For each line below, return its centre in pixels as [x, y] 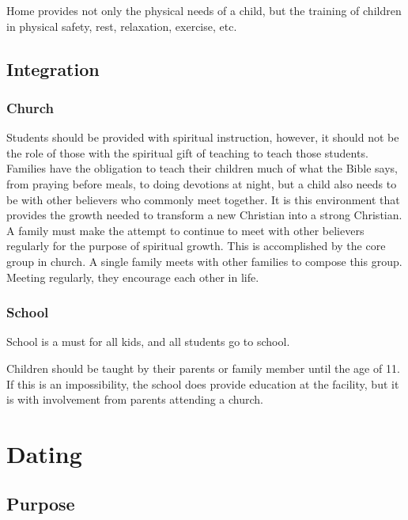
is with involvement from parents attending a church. [135, 399]
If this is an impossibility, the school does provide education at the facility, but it [203, 383]
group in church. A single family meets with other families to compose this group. [204, 261]
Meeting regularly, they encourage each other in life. [133, 277]
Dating [44, 453]
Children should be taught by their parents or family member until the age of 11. [203, 368]
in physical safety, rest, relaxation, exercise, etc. [122, 26]
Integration [53, 68]
